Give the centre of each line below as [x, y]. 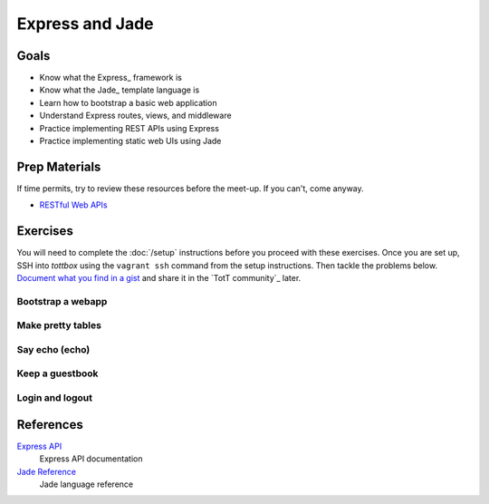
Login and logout [54, 398]
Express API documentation [91, 459]
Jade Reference [47, 471]
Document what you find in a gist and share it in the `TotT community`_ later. [159, 278]
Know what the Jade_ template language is [120, 90]
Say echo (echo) [53, 349]
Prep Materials [59, 166]
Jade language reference [86, 484]
